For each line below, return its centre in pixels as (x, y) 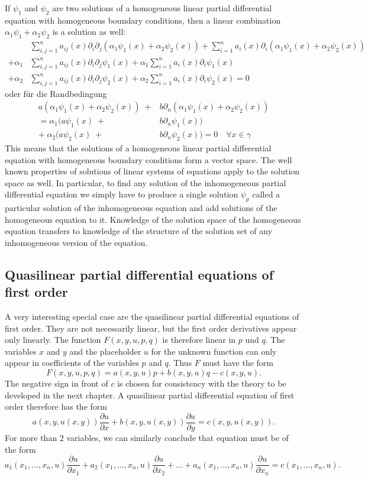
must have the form (238, 363)
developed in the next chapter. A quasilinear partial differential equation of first (150, 395)
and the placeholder (105, 351)
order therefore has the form (56, 406)
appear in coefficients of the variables (72, 363)
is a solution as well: (89, 32)
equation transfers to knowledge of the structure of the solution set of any (139, 231)
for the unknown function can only (214, 351)
